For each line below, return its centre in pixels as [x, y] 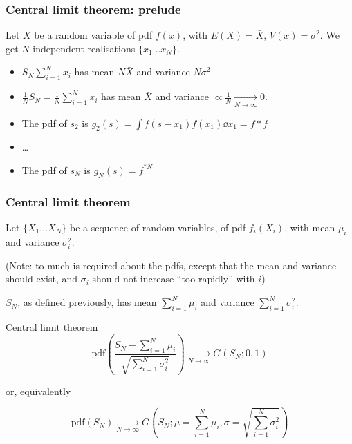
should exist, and [42, 279]
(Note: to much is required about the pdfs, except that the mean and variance [171, 265]
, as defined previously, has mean [87, 302]
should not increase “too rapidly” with [174, 279]
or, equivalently [38, 390]
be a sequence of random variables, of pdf [158, 227]
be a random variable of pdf [93, 35]
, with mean [310, 227]
